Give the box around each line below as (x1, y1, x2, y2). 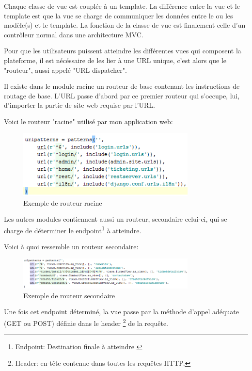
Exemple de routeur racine (23, 197, 102, 208)
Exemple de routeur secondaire (23, 290, 115, 300)
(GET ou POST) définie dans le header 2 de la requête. (4, 317, 168, 328)
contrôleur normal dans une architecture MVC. (4, 29, 143, 39)
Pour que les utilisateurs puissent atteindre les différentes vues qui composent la (4, 46, 241, 56)
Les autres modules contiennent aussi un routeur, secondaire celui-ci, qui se (4, 214, 227, 224)
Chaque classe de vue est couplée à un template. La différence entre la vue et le (4, 1, 240, 11)
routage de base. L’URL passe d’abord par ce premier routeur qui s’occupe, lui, (4, 90, 240, 100)
